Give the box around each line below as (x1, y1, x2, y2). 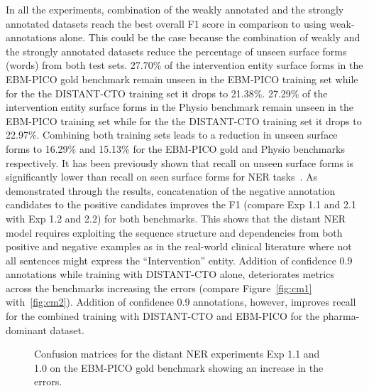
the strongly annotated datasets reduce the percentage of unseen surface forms (6, 43, 347, 58)
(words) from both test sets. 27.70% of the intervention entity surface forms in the (6, 58, 363, 73)
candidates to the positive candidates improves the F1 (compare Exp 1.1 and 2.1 (6, 197, 356, 212)
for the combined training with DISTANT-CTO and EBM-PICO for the (6, 309, 320, 323)
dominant (6, 322, 47, 337)
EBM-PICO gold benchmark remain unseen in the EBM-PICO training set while (6, 71, 358, 86)
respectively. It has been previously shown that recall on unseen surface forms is (6, 155, 354, 170)
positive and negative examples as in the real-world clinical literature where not (6, 239, 352, 254)
